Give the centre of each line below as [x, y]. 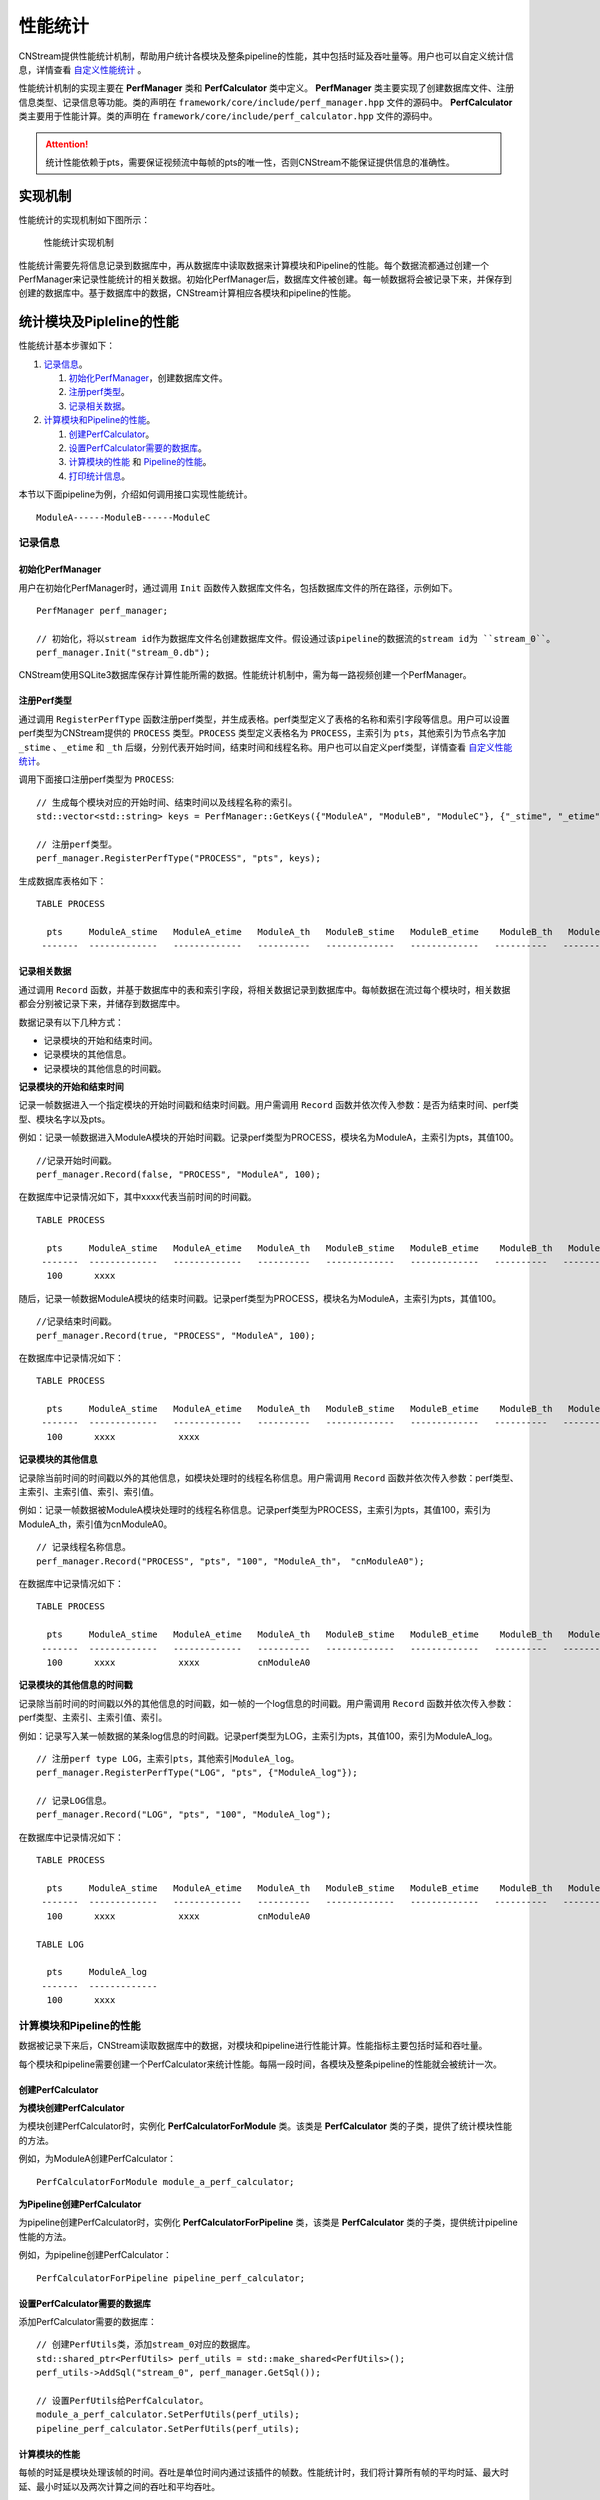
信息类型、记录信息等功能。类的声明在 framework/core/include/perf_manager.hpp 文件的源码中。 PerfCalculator [265, 102]
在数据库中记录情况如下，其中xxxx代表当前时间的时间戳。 [137, 1197]
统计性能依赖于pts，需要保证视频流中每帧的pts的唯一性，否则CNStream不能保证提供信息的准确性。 [250, 162]
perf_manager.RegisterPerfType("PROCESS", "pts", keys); [179, 858]
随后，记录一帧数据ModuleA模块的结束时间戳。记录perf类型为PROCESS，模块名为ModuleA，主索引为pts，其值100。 [260, 1298]
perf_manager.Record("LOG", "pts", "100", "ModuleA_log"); [184, 1814]
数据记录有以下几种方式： [71, 1022]
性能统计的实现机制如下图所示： [84, 219]
